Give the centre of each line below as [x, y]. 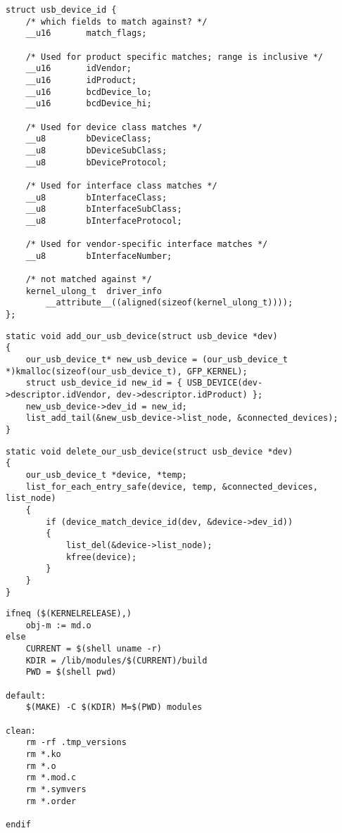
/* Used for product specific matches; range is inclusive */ [175, 57]
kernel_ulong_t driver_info [94, 291]
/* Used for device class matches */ [114, 127]
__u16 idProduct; [81, 80]
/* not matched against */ [89, 280]
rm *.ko [43, 755]
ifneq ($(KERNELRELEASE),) [69, 614]
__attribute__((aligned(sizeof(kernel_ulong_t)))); [170, 303]
